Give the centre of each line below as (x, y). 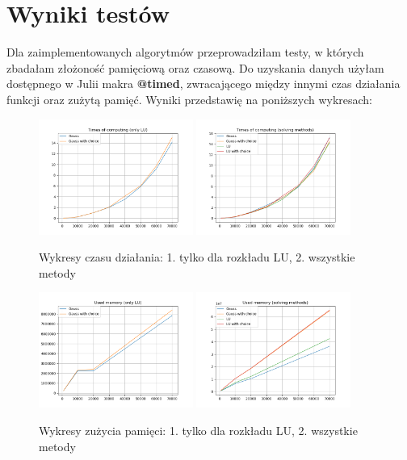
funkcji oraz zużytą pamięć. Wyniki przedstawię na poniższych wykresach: (190, 99)
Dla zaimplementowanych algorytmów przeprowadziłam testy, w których (185, 52)
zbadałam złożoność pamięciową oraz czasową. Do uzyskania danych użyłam (195, 67)
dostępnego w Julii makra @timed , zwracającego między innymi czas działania (203, 84)
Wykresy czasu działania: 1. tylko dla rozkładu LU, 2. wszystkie (197, 257)
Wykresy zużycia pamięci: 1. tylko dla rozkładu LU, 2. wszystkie (198, 431)
